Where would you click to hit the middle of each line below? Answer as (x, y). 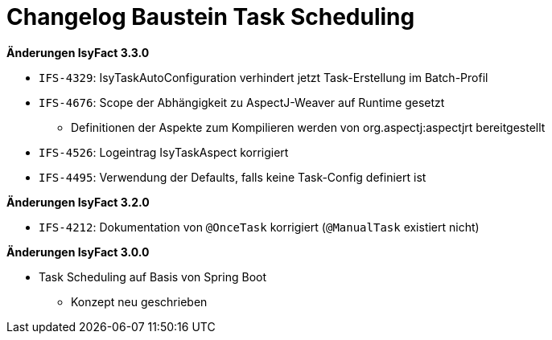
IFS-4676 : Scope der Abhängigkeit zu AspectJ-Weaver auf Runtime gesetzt (242, 102)
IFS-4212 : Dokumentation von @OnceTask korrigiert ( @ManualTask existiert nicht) (259, 227)
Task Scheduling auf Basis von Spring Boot (152, 277)
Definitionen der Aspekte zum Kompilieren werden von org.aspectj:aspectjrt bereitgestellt (308, 127)
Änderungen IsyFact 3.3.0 (78, 52)
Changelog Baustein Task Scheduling (211, 17)
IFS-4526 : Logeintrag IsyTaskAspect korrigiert (164, 152)
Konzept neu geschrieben (139, 301)
